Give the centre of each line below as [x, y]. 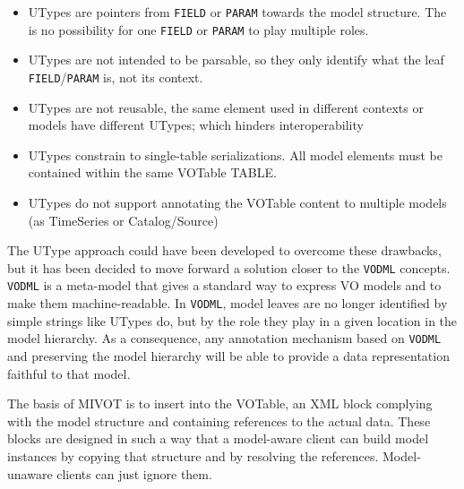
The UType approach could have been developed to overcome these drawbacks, [224, 250]
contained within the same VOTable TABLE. [152, 172]
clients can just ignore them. [134, 473]
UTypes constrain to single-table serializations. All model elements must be [235, 154]
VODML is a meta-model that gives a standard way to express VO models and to [224, 285]
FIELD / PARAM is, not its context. [116, 77]
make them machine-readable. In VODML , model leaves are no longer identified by [228, 303]
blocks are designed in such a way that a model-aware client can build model [218, 438]
